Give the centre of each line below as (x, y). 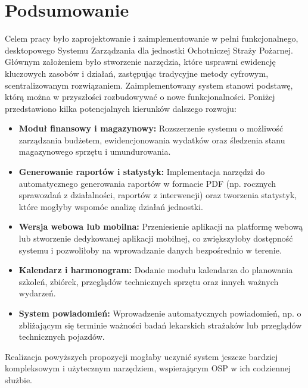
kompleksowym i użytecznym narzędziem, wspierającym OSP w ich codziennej (148, 368)
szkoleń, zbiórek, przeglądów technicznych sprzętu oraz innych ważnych (149, 281)
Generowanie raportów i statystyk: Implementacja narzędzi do (142, 172)
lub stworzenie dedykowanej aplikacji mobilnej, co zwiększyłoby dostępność (156, 238)
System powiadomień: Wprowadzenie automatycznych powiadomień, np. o (160, 313)
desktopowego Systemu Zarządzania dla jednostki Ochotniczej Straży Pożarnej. (149, 50)
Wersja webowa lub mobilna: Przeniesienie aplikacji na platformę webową (161, 226)
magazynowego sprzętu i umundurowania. (95, 151)
